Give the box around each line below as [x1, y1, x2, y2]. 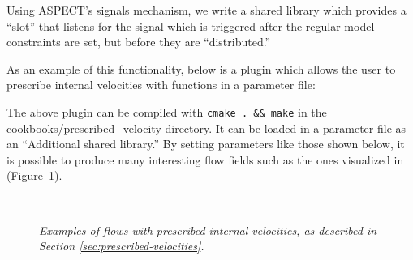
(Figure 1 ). [6, 167, 62, 184]
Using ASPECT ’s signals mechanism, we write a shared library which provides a [6, 2, 407, 18]
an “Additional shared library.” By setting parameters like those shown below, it [6, 135, 405, 152]
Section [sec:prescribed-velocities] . [39, 237, 204, 254]
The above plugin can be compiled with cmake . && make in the [6, 103, 327, 120]
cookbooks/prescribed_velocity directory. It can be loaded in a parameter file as [6, 119, 407, 136]
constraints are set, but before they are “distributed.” [6, 33, 271, 50]
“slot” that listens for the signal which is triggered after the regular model [6, 17, 375, 34]
